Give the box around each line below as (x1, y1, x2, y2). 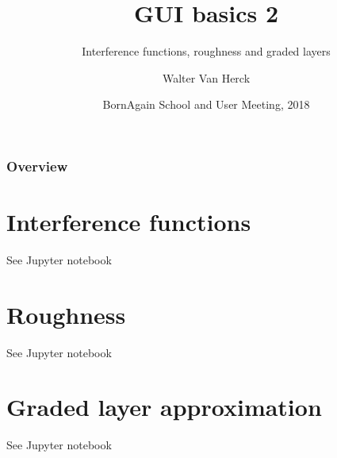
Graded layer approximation (6, 391, 322, 423)
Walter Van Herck (162, 69, 251, 86)
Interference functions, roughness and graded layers (82, 43, 331, 60)
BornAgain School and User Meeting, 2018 (102, 96, 310, 113)
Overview (6, 156, 68, 175)
